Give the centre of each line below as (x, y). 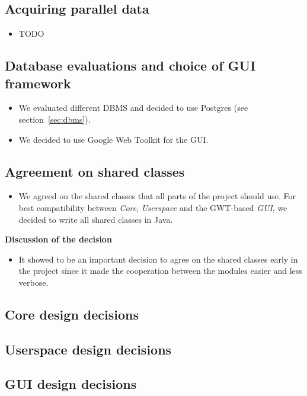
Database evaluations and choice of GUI (130, 66)
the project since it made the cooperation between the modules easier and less (160, 271)
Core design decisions (72, 314)
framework (38, 83)
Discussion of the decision (58, 239)
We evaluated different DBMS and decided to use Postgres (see (133, 108)
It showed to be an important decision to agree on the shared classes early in (158, 259)
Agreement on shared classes (95, 171)
